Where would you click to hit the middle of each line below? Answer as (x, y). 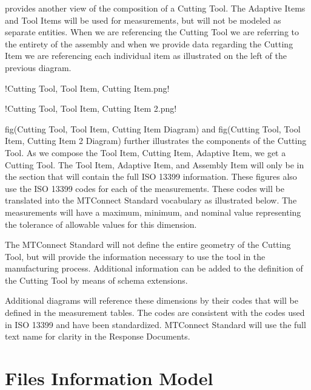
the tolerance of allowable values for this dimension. (101, 224)
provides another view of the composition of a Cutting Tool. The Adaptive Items (155, 8)
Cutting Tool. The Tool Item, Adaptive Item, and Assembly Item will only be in (155, 164)
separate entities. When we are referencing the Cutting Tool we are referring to (152, 32)
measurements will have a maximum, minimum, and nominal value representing (153, 212)
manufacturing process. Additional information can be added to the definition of (154, 268)
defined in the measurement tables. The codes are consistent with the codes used (155, 313)
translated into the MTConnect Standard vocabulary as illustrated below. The (151, 200)
